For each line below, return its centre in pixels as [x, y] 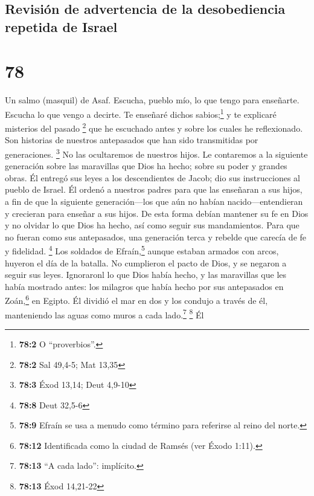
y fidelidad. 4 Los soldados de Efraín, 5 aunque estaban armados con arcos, [142, 250]
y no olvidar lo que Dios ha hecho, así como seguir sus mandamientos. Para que [152, 225]
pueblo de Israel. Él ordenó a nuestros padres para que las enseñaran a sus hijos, [154, 189]
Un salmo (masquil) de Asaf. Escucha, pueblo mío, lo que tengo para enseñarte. [152, 100]
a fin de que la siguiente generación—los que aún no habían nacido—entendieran [154, 201]
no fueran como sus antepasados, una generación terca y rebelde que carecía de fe [156, 237]
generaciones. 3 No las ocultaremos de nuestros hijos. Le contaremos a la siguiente [156, 153]
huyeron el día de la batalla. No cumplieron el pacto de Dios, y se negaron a [146, 262]
